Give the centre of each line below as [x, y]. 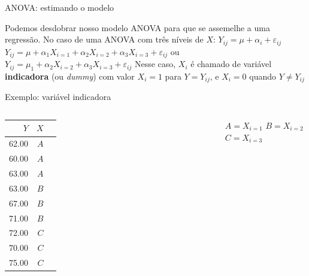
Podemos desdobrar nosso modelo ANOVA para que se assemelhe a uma [137, 27]
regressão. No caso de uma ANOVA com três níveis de [104, 39]
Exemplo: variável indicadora [58, 97]
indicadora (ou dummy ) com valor [70, 76]
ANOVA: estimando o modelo [60, 7]
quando [263, 76]
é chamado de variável [231, 64]
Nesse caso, [155, 64]
